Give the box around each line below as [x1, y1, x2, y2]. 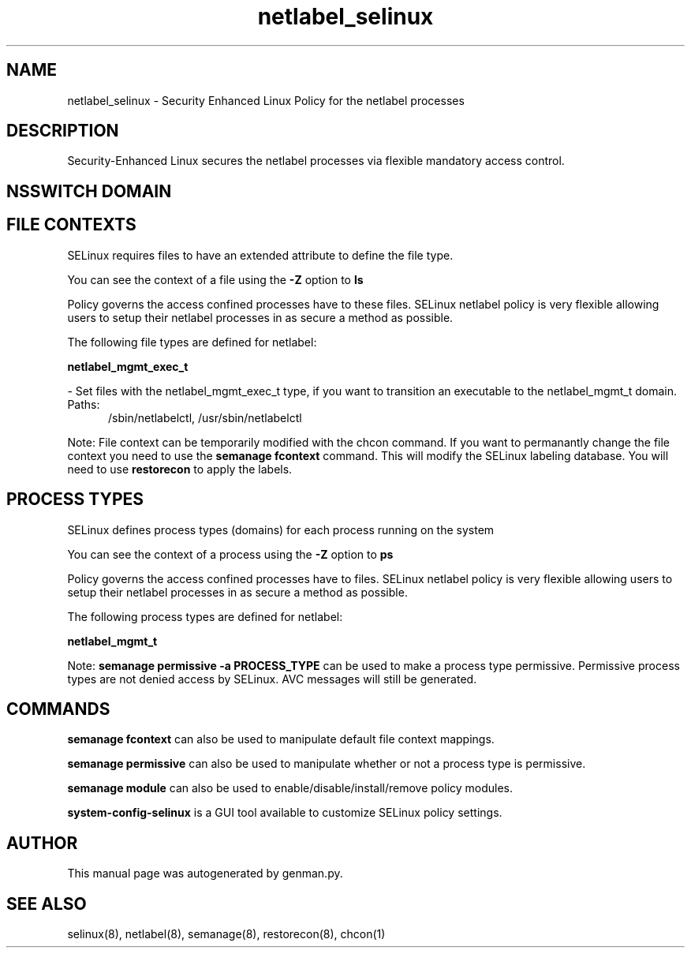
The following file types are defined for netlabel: [67, 335, 317, 349]
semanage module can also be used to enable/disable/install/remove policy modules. [67, 781, 514, 795]
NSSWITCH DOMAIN [6, 181, 172, 201]
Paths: [67, 397, 100, 411]
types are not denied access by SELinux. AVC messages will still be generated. [67, 672, 477, 686]
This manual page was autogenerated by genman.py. [67, 866, 343, 881]
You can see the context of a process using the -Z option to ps [67, 547, 394, 561]
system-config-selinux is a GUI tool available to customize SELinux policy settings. [67, 806, 502, 820]
